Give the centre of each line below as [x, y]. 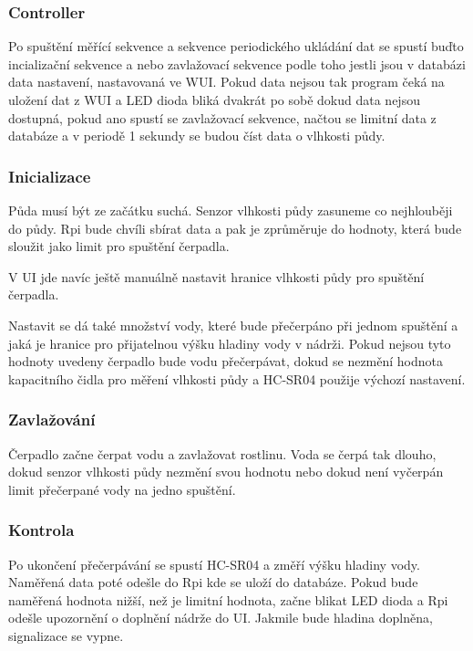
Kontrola [41, 530]
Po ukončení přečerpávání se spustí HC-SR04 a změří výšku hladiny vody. [214, 564]
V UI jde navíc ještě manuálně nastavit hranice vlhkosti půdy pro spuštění [216, 276]
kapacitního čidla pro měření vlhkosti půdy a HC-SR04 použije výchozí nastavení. [237, 378]
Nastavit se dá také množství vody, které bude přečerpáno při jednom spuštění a [233, 325]
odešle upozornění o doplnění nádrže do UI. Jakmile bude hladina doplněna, [221, 618]
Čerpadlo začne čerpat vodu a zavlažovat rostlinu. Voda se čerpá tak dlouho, [222, 453]
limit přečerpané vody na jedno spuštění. [122, 489]
